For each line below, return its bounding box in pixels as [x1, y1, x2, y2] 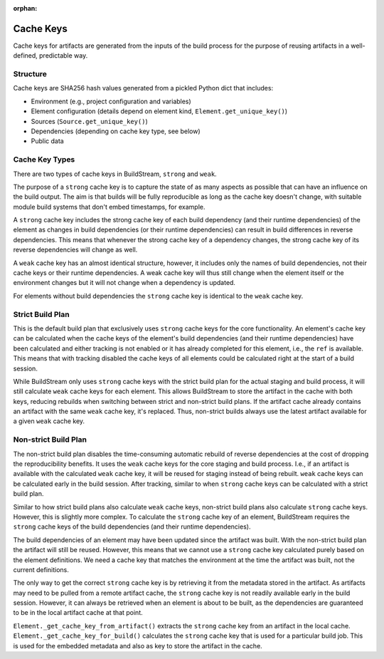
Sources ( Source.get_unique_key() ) [31, 117, 149, 125]
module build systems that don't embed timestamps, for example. [13, 202, 206, 211]
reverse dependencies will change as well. [13, 246, 138, 254]
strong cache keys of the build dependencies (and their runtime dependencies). [13, 522, 251, 531]
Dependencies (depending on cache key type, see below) [31, 127, 201, 135]
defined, [13, 51, 38, 60]
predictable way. [39, 51, 88, 60]
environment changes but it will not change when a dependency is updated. [13, 279, 236, 287]
